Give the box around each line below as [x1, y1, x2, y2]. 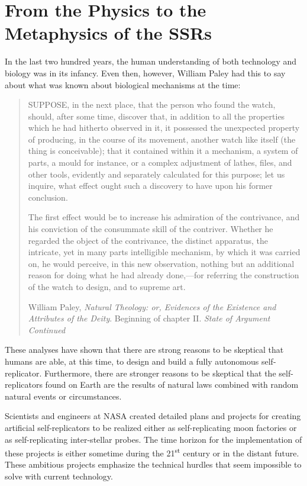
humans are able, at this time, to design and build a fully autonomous [5, 355, 259, 367]
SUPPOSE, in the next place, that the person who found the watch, [28, 98, 276, 111]
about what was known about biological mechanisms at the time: [5, 78, 241, 91]
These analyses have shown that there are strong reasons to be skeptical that [5, 343, 284, 356]
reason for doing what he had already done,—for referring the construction [28, 269, 299, 281]
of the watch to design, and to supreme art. [28, 281, 186, 292]
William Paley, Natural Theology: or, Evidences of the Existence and [28, 300, 276, 313]
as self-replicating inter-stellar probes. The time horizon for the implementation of [5, 433, 302, 445]
